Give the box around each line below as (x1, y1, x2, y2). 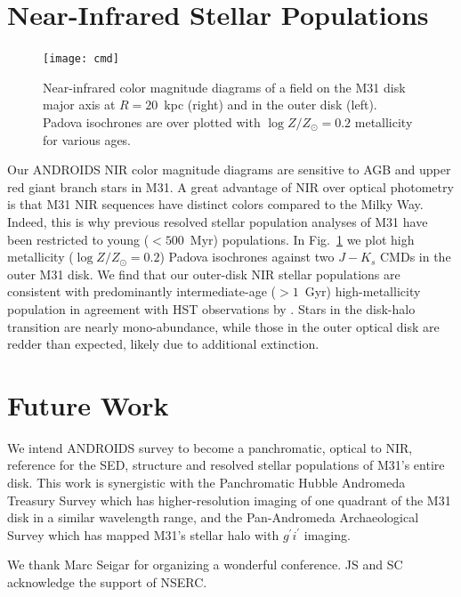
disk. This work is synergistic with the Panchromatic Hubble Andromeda (7, 473, 406, 491)
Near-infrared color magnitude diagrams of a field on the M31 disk (43, 77, 406, 96)
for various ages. (43, 130, 132, 149)
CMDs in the (380, 247, 451, 266)
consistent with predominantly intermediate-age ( (7, 282, 277, 301)
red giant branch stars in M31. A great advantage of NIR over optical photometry (7, 177, 454, 196)
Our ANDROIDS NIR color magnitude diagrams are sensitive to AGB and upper (7, 160, 451, 179)
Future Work (7, 386, 169, 423)
